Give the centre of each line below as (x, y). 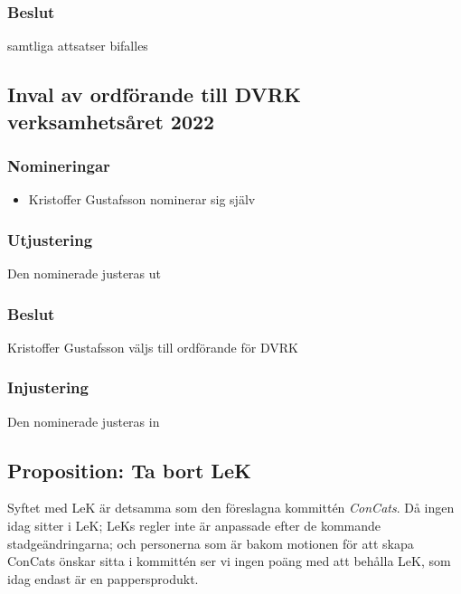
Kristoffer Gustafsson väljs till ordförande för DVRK (153, 347)
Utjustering (50, 239)
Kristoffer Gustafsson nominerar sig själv (142, 199)
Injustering (48, 387)
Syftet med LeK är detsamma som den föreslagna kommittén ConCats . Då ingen (231, 508)
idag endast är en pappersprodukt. (103, 578)
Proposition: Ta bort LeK (129, 470)
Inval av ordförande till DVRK (154, 94)
